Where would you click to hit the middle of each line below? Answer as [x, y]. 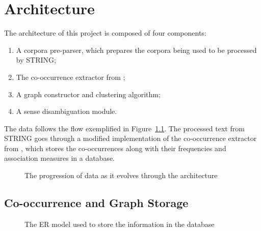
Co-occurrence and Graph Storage [96, 203]
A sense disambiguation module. [67, 111]
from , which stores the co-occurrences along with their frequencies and [115, 148]
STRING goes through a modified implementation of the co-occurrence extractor [130, 138]
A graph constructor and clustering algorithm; [88, 94]
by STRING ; [36, 60]
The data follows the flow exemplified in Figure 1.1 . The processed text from [124, 128]
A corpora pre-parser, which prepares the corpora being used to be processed [136, 50]
